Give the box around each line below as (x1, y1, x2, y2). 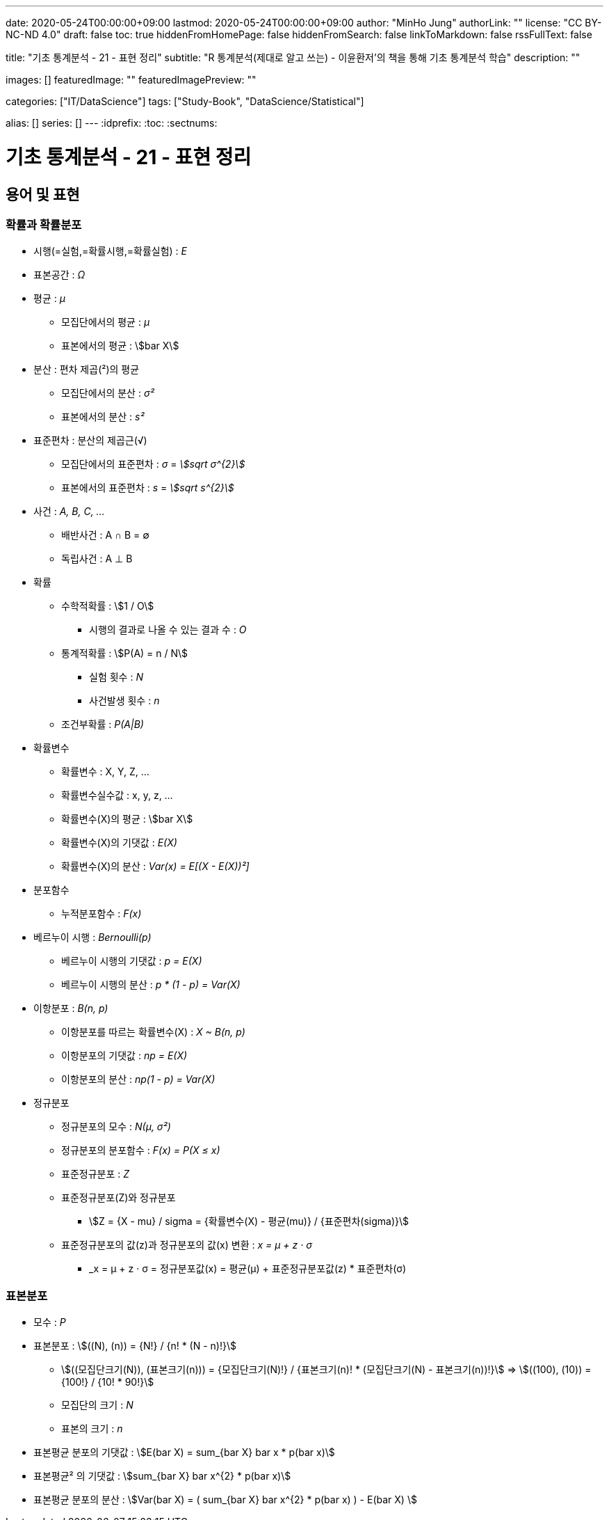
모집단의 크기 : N (61, 1399, 133, 1411)
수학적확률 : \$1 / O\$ (61, 600, 154, 612)
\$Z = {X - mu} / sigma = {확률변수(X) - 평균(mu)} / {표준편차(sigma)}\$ (89, 1215, 409, 1228)
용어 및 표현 (6, 185, 80, 203)
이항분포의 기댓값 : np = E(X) (61, 1050, 188, 1062)
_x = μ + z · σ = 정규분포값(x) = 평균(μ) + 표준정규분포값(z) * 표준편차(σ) (89, 1262, 407, 1275)
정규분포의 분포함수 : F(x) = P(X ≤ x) (61, 1144, 220, 1157)
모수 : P (33, 1316, 66, 1329)
